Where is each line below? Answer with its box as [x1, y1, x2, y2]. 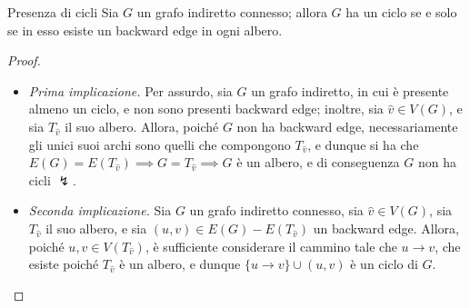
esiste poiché [28, 254, 99, 273]
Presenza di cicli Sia [7, 3, 119, 21]
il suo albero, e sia [45, 218, 147, 237]
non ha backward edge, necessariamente [236, 116, 458, 135]
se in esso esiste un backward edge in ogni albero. [7, 20, 283, 39]
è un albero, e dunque [119, 254, 241, 273]
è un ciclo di [350, 254, 418, 273]
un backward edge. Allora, [313, 218, 459, 237]
